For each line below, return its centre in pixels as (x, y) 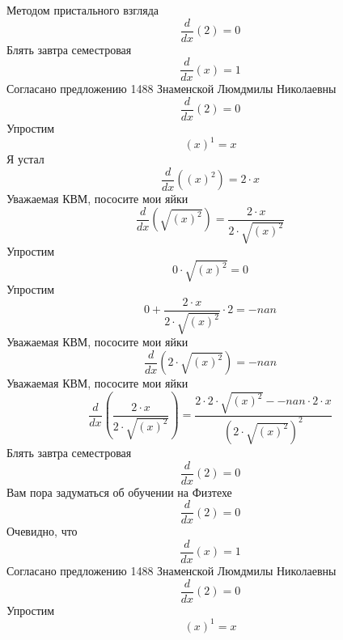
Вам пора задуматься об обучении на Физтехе (119, 492)
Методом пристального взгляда (83, 10)
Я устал (25, 159)
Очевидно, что (42, 531)
